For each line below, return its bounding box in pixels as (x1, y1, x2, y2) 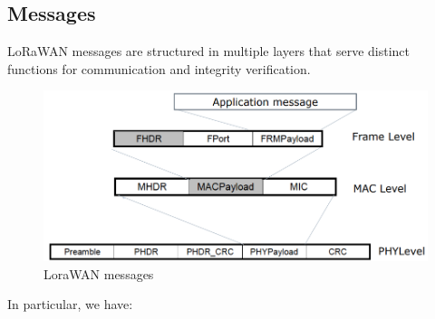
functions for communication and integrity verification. (7, 59, 311, 78)
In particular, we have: (7, 295, 133, 314)
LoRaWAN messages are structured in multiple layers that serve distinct (7, 42, 411, 61)
